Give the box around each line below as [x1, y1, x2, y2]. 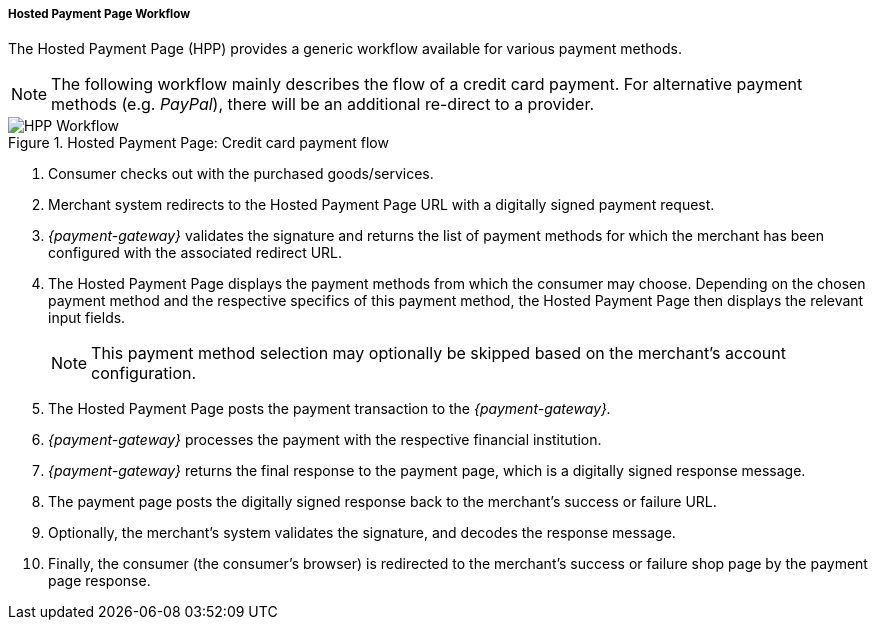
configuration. [91, 363, 197, 384]
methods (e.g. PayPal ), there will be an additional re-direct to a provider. [51, 94, 595, 115]
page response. [48, 572, 151, 590]
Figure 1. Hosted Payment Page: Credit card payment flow [8, 134, 389, 152]
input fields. [48, 309, 126, 327]
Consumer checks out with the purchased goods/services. [48, 165, 434, 183]
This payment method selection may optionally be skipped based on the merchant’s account [91, 343, 787, 364]
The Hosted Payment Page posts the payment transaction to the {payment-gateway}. [48, 400, 612, 418]
